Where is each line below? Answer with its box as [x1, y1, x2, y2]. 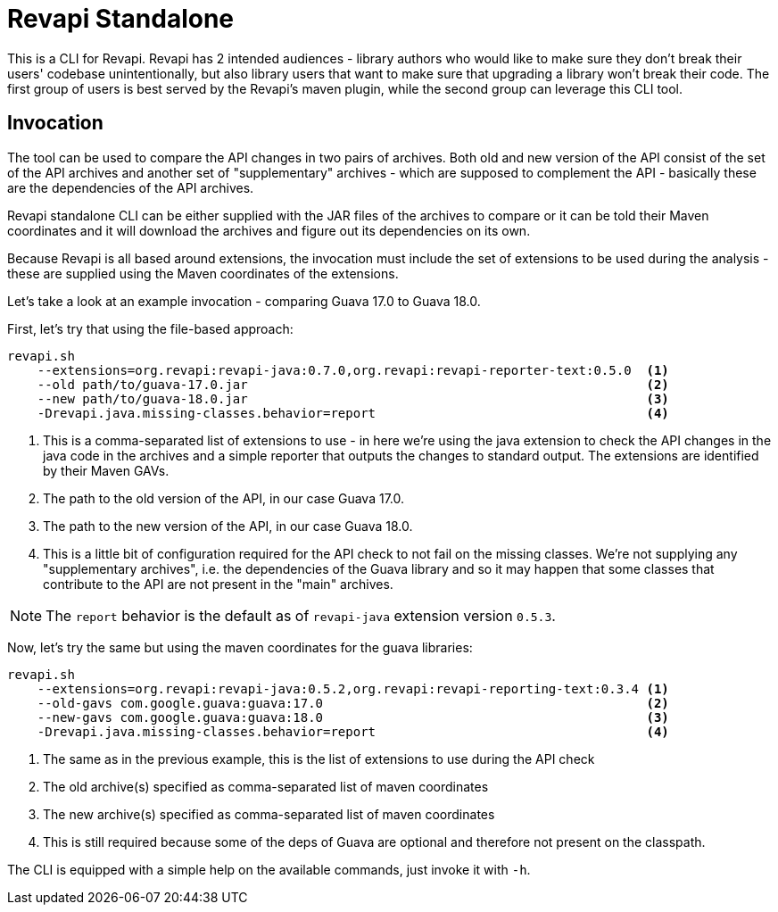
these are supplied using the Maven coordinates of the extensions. [7, 265, 399, 281]
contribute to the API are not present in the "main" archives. [43, 576, 393, 592]
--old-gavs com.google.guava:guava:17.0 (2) [37, 695, 669, 710]
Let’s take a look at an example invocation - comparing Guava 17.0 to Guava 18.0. [7, 293, 481, 309]
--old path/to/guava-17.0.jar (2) [37, 377, 669, 392]
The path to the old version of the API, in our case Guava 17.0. [43, 490, 405, 506]
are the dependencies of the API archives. [7, 179, 254, 195]
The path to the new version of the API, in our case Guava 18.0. [43, 518, 413, 534]
